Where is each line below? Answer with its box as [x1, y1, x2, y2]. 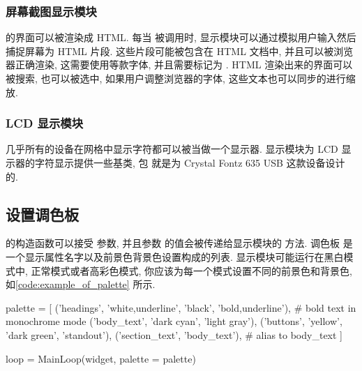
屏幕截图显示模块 [6, 2, 97, 20]
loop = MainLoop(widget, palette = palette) [6, 351, 196, 365]
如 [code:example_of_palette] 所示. [6, 277, 156, 291]
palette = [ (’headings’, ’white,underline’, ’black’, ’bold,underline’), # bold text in [6, 300, 356, 315]
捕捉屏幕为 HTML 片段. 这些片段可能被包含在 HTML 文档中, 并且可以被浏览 [6, 43, 354, 58]
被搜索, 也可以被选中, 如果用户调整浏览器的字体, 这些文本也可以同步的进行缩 [6, 71, 356, 85]
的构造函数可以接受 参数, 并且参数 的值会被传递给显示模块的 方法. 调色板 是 [6, 236, 353, 250]
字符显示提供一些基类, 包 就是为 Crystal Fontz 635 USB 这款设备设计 [34, 156, 345, 169]
